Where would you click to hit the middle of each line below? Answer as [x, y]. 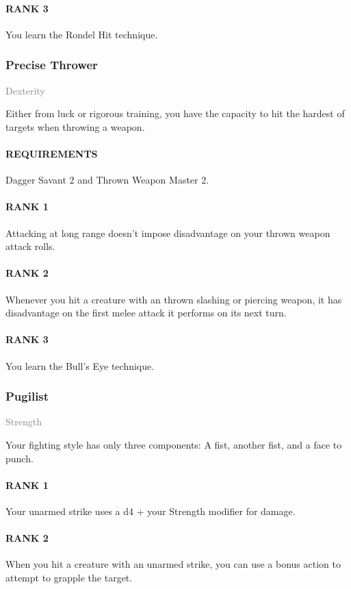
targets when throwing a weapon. [75, 126]
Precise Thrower [52, 65]
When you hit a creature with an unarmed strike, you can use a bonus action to [173, 564]
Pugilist [27, 396]
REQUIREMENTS [52, 153]
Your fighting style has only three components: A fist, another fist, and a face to [174, 444]
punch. [19, 458]
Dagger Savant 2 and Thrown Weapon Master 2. [107, 180]
